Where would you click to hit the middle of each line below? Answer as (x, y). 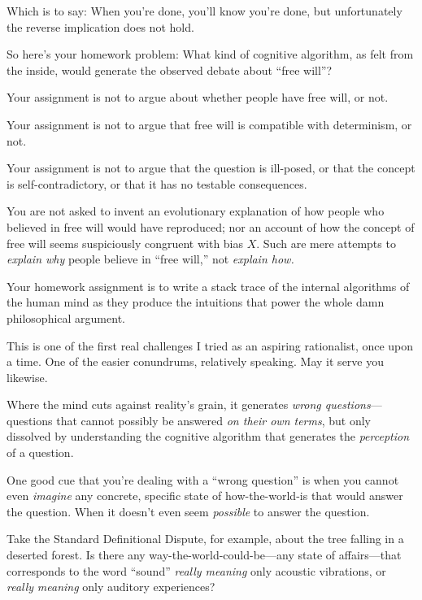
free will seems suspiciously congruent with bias (125, 243)
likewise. (27, 377)
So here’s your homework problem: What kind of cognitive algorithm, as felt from (210, 54)
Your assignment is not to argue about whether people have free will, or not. (198, 97)
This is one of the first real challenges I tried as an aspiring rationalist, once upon (210, 345)
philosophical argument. (66, 317)
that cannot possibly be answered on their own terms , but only (214, 420)
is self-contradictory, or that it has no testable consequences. (157, 183)
